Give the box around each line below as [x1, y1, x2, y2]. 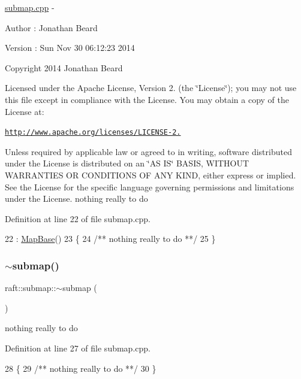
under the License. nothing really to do [5, 192, 148, 205]
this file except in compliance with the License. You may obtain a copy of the [5, 93, 289, 105]
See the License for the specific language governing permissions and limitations [5, 180, 294, 193]
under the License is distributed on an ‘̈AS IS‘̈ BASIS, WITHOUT [5, 157, 249, 169]
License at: [5, 105, 44, 117]
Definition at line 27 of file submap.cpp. [5, 341, 150, 354]
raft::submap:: [5, 281, 56, 294]
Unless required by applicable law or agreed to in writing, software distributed [5, 145, 292, 157]
